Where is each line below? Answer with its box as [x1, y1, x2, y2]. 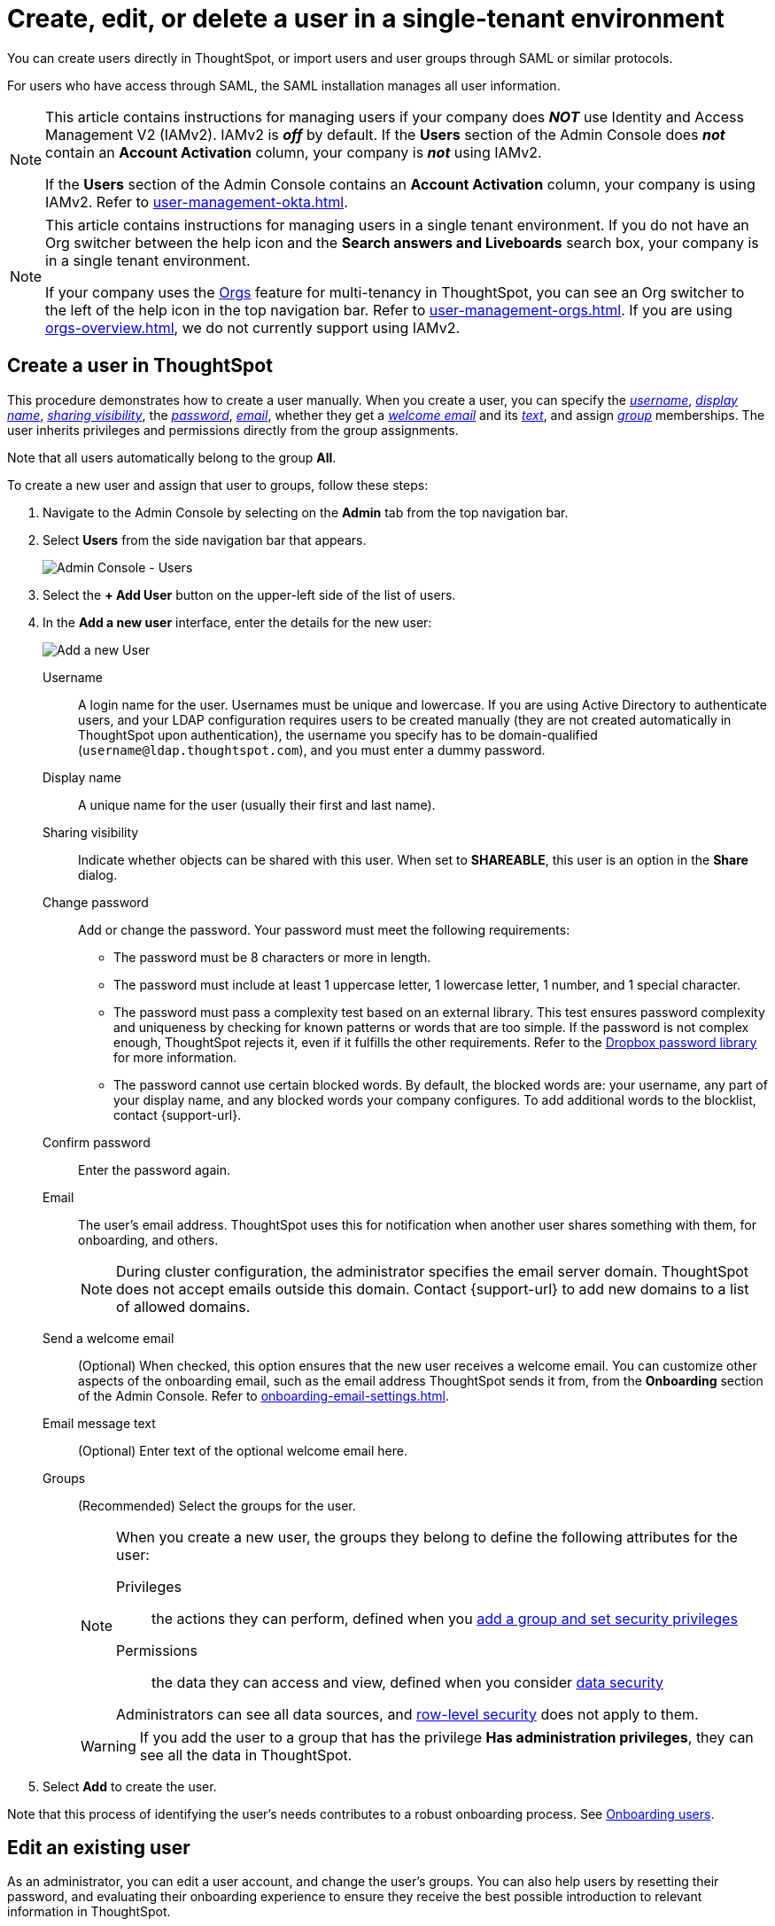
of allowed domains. [116, 1297, 251, 1316]
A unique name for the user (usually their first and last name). [78, 796, 436, 812]
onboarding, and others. [78, 1231, 219, 1247]
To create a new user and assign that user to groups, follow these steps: [7, 477, 429, 493]
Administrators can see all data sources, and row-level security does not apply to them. [116, 1705, 699, 1723]
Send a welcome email [43, 1330, 174, 1346]
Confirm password [43, 1134, 151, 1150]
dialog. [78, 866, 118, 882]
